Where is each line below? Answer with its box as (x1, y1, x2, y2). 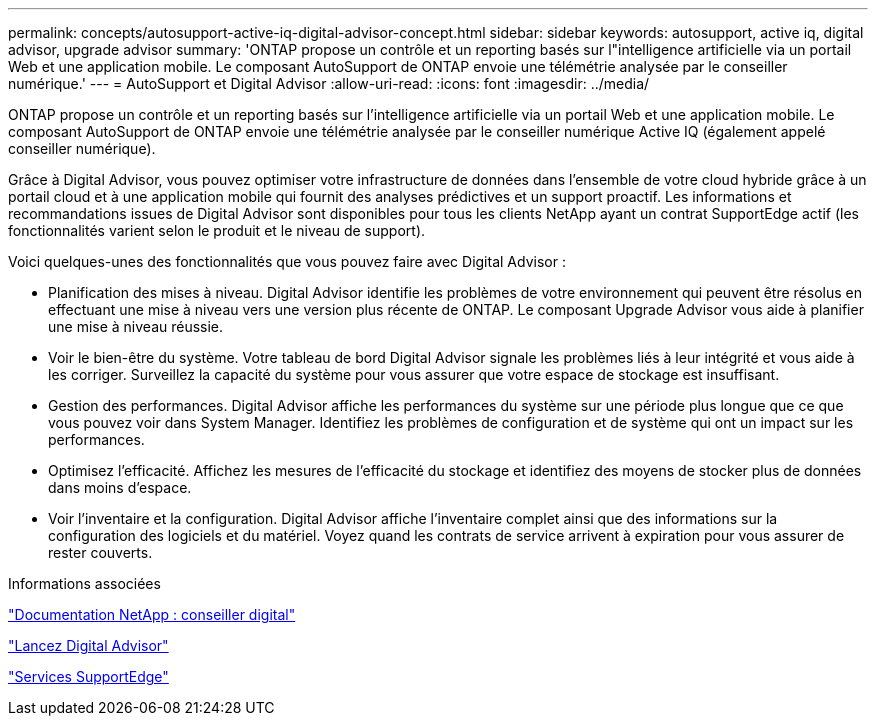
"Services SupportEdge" (8, 668, 169, 685)
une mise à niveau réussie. (48, 318, 224, 335)
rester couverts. (48, 544, 153, 561)
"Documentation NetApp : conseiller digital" (8, 606, 296, 623)
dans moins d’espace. (48, 479, 192, 496)
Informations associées (8, 575, 161, 592)
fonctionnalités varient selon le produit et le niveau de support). (8, 222, 426, 239)
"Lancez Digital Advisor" (8, 637, 169, 654)
